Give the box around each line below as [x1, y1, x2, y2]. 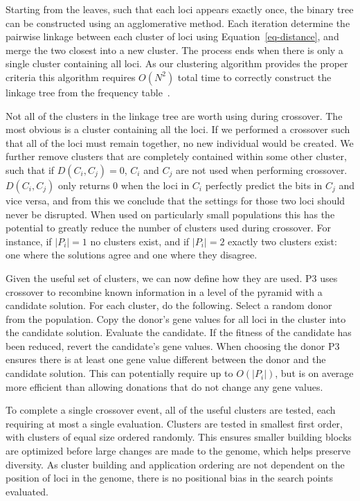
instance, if [6, 234, 52, 248]
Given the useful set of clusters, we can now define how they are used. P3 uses [6, 270, 338, 285]
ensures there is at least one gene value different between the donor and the [6, 352, 326, 367]
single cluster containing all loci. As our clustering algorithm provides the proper [6, 56, 348, 71]
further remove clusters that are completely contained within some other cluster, [6, 149, 347, 164]
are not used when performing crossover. [175, 162, 348, 177]
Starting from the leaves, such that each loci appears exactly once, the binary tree [6, 2, 354, 16]
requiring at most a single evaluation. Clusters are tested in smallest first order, [6, 416, 343, 430]
